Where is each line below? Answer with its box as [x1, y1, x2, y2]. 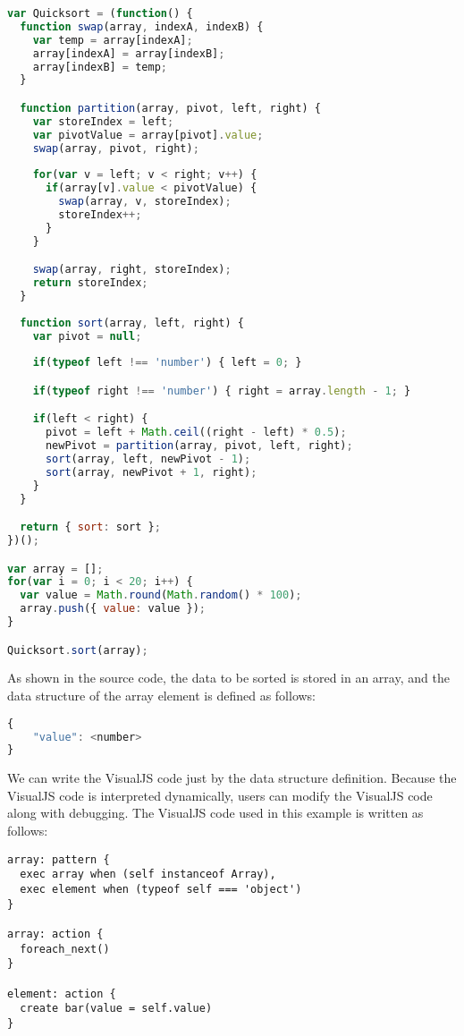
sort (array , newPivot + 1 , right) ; [45, 465, 257, 479]
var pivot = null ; [32, 329, 142, 343]
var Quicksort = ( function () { [7, 7, 193, 20]
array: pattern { [7, 853, 110, 866]
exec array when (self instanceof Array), [20, 868, 276, 881]
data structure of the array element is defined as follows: [7, 686, 316, 705]
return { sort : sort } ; [20, 521, 161, 534]
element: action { [7, 987, 116, 1000]
